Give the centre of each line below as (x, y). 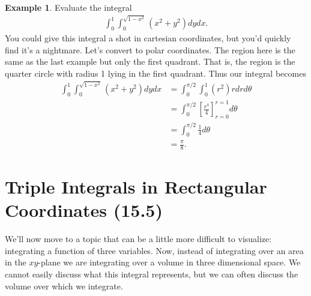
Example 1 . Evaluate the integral (68, 7)
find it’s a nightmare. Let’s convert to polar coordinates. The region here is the (150, 49)
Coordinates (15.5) (84, 210)
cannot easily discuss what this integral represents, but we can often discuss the (152, 274)
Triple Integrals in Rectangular (136, 187)
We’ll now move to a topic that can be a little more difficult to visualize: (138, 239)
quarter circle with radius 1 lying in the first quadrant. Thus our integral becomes (155, 73)
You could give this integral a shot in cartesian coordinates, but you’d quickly (148, 38)
